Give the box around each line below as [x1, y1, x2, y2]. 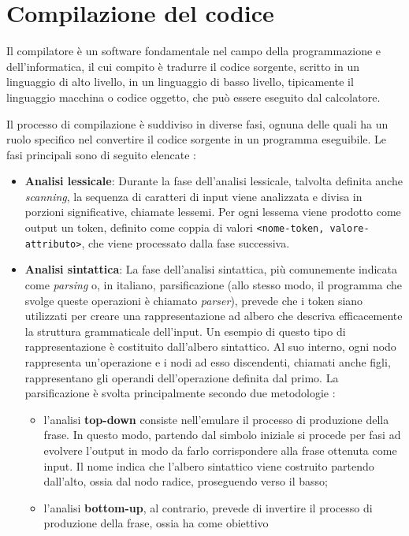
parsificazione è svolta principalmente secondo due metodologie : [24, 385, 336, 401]
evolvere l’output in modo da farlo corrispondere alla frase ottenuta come [43, 441, 397, 458]
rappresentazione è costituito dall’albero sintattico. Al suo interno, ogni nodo [24, 338, 396, 355]
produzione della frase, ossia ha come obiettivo [43, 515, 269, 531]
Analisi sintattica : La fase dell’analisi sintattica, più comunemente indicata [24, 261, 397, 277]
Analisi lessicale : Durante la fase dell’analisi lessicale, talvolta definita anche [24, 173, 403, 189]
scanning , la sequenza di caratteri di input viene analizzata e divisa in [24, 188, 363, 204]
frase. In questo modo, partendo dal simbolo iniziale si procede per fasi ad [43, 426, 401, 443]
